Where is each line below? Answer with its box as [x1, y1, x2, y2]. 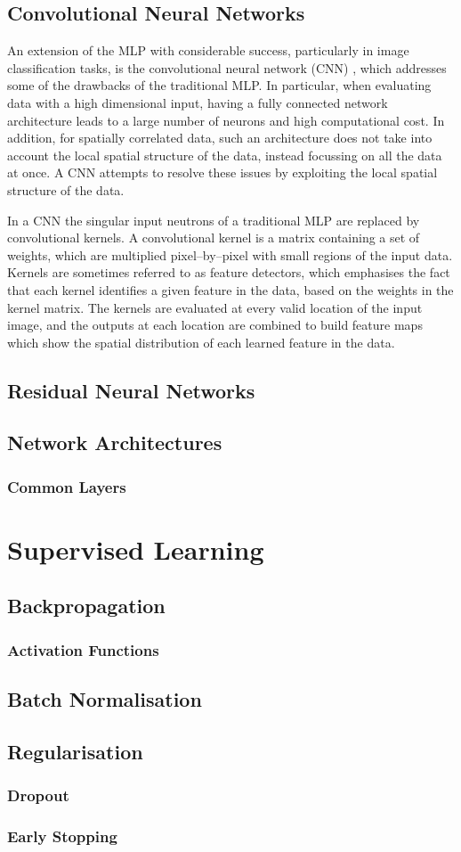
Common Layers [7, 475, 126, 497]
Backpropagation [7, 592, 166, 619]
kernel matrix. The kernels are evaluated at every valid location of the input [7, 298, 423, 316]
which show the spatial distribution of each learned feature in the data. [7, 332, 395, 351]
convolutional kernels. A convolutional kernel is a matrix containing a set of [7, 228, 420, 247]
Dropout [7, 784, 69, 807]
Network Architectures [7, 429, 222, 456]
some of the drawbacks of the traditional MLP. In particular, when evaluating [7, 76, 432, 94]
